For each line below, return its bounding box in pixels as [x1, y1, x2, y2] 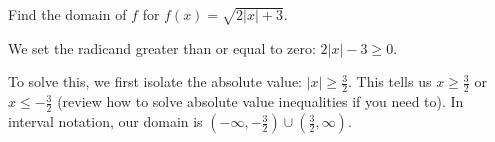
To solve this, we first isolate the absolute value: [8, 71, 302, 92]
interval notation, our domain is [8, 111, 203, 132]
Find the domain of [8, 4, 127, 24]
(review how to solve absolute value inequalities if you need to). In [57, 91, 464, 112]
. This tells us [348, 71, 432, 92]
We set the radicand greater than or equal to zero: [8, 37, 316, 58]
